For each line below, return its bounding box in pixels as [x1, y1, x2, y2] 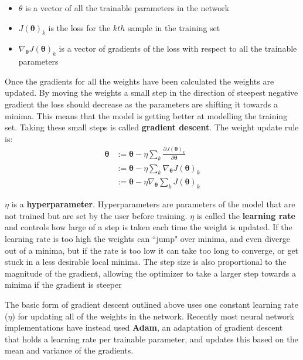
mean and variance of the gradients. [5, 344, 134, 356]
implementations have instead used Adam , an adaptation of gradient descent [5, 321, 283, 334]
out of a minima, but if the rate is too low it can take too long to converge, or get [5, 244, 299, 256]
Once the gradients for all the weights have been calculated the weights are [5, 75, 274, 87]
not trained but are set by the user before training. [5, 209, 188, 221]
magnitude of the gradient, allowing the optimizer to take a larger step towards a [5, 267, 296, 279]
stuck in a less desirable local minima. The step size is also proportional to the [5, 255, 287, 268]
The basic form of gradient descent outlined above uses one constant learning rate [5, 298, 299, 310]
